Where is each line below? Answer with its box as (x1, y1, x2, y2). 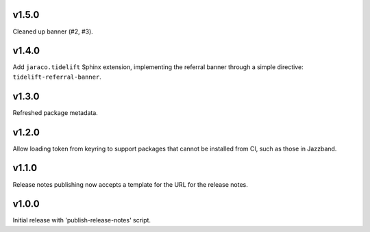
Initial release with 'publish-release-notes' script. (12, 216, 151, 224)
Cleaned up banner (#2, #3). (12, 27, 94, 36)
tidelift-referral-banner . (12, 73, 102, 81)
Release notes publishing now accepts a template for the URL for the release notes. (12, 180, 248, 188)
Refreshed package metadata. (12, 108, 99, 116)
